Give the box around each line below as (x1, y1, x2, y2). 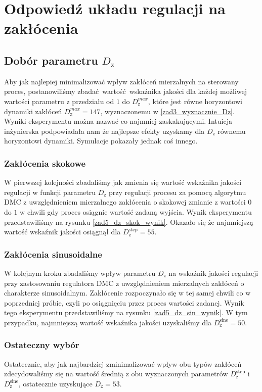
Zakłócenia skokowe (4, 157, 86, 169)
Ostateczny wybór (4, 338, 79, 351)
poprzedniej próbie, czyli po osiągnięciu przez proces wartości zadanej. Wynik (4, 297, 244, 308)
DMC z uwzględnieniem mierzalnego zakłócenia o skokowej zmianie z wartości (4, 197, 246, 207)
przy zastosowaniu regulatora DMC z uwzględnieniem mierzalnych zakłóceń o (4, 277, 244, 288)
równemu (217, 125, 246, 136)
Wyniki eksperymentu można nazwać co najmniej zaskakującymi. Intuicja (4, 116, 232, 126)
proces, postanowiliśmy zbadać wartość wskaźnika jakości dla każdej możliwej (4, 86, 247, 96)
